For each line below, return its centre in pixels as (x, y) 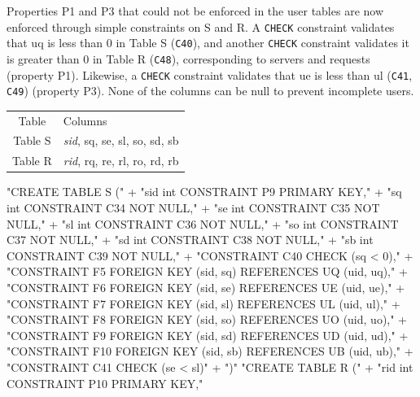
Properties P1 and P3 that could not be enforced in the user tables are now (195, 11)
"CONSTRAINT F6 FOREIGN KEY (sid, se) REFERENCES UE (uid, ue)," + (206, 287)
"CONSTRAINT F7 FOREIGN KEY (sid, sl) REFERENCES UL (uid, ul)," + (203, 303)
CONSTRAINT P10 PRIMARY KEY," (105, 383)
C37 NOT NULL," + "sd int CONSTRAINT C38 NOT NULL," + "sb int (190, 240)
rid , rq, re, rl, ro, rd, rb (121, 161)
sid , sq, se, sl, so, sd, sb (121, 140)
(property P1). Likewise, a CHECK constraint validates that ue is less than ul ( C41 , (210, 74)
